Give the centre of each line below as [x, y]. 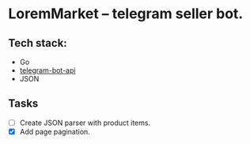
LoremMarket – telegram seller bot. [126, 14]
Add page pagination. [55, 131]
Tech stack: [38, 43]
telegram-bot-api [47, 70]
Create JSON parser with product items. [85, 123]
